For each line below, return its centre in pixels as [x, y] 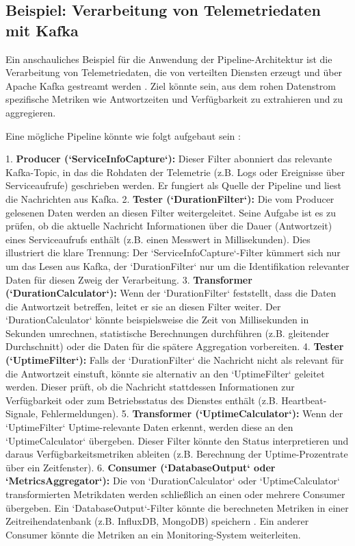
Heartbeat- [304, 400]
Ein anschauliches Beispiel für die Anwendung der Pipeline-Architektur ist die [169, 59]
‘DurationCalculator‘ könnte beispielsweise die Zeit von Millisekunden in [157, 320]
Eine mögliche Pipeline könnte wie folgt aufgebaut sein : [123, 135]
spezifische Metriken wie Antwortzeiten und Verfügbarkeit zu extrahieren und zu [174, 99]
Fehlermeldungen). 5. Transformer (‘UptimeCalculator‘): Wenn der [192, 413]
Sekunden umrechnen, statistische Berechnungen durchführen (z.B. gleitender [168, 333]
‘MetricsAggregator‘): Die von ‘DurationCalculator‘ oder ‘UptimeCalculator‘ [173, 481]
